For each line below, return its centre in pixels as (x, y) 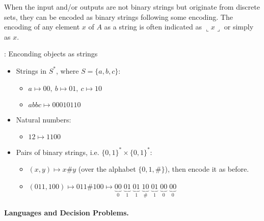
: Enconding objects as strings (51, 54)
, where (68, 70)
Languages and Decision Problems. (67, 212)
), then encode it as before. (207, 169)
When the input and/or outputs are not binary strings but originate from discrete (132, 7)
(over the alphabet (107, 169)
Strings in (31, 70)
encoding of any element (42, 27)
